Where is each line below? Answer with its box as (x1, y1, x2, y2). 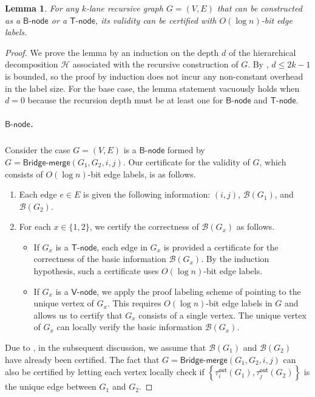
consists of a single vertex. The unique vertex (138, 308, 307, 321)
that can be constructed (217, 2, 302, 14)
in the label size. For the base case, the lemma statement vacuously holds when (5, 81, 300, 94)
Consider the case (5, 143, 70, 156)
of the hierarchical (228, 46, 296, 58)
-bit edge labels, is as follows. (87, 167, 196, 180)
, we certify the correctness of (89, 220, 199, 233)
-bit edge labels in (206, 297, 273, 309)
